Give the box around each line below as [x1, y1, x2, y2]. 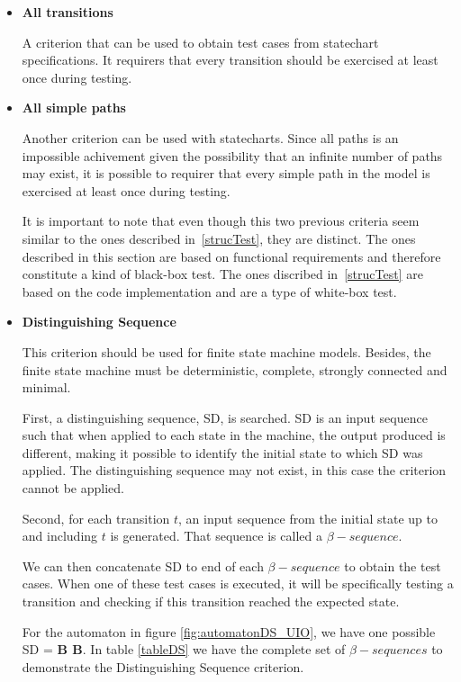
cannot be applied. [22, 479, 124, 498]
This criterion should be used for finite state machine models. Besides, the [22, 342, 431, 361]
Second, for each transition [22, 508, 170, 527]
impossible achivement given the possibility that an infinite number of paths [22, 146, 443, 165]
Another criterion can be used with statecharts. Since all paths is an [22, 128, 399, 147]
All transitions [22, 3, 113, 21]
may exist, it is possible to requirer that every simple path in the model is [22, 164, 430, 183]
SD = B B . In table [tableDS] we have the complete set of [22, 640, 346, 659]
